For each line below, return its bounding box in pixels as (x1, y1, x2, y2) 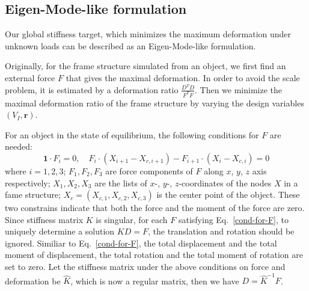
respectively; (5, 176, 50, 189)
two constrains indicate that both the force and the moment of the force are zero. (5, 201, 305, 214)
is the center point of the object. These (156, 188, 300, 201)
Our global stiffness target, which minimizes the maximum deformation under (5, 28, 292, 40)
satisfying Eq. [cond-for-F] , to (178, 213, 289, 225)
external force (5, 71, 55, 84)
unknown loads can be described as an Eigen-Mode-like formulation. (5, 39, 256, 52)
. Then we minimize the (195, 83, 283, 96)
